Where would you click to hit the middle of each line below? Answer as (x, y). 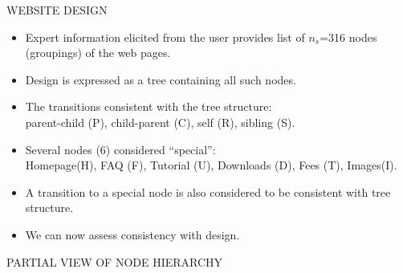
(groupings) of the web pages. (98, 53)
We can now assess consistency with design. (132, 234)
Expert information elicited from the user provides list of (165, 37)
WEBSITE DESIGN (57, 10)
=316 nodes (348, 37)
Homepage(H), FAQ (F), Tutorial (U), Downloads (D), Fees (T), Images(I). (211, 165)
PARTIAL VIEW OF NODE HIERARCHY (115, 261)
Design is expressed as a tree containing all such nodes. (161, 79)
